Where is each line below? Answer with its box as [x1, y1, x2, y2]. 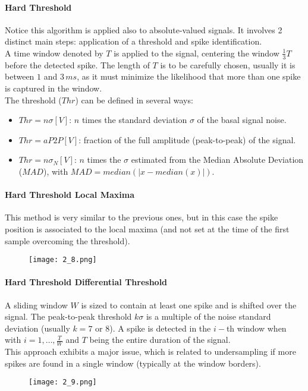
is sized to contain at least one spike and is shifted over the [81, 298, 297, 311]
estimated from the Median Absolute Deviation [131, 153, 304, 166]
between [5, 70, 34, 83]
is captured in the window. [5, 82, 102, 94]
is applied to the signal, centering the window [114, 46, 279, 59]
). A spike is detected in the [109, 321, 211, 334]
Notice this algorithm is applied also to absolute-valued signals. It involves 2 [5, 23, 282, 36]
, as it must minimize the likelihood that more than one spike [77, 70, 301, 83]
